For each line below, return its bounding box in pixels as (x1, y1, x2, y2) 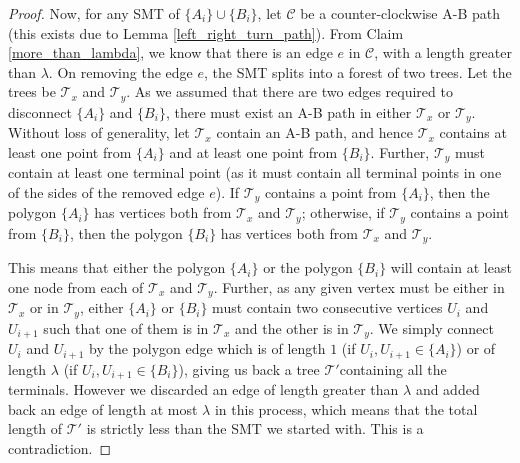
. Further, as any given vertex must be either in (213, 276, 505, 297)
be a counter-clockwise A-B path (300, 3, 500, 23)
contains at (439, 122, 507, 143)
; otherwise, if (301, 202, 385, 223)
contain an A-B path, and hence (216, 122, 413, 143)
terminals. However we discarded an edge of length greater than (8, 379, 399, 400)
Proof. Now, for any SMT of (8, 3, 180, 23)
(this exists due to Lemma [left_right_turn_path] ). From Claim (8, 22, 404, 43)
